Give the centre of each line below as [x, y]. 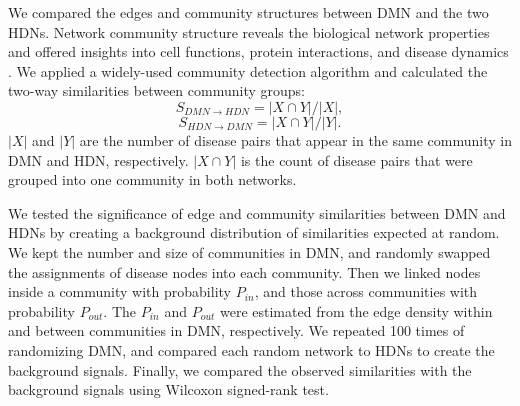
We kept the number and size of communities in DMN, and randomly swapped [249, 251]
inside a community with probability [119, 291]
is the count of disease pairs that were [356, 159]
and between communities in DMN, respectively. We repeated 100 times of [236, 330]
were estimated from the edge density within [356, 310]
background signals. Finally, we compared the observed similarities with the [240, 369]
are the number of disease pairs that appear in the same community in [295, 139]
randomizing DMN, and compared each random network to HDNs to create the [251, 349]
